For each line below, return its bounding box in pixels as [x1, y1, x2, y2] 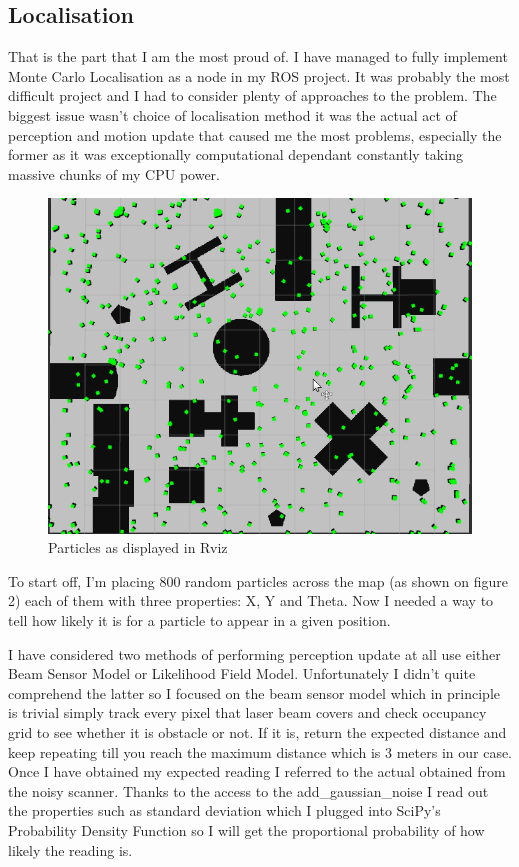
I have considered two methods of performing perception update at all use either [8, 643, 501, 664]
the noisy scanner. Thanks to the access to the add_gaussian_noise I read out [8, 780, 489, 801]
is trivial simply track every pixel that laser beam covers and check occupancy [8, 702, 487, 723]
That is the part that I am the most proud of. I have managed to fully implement [8, 46, 508, 67]
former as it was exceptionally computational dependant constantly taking [8, 144, 463, 165]
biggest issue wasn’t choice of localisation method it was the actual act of [8, 104, 457, 125]
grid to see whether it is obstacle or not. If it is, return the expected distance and [8, 721, 507, 742]
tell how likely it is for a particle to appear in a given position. [8, 610, 391, 631]
